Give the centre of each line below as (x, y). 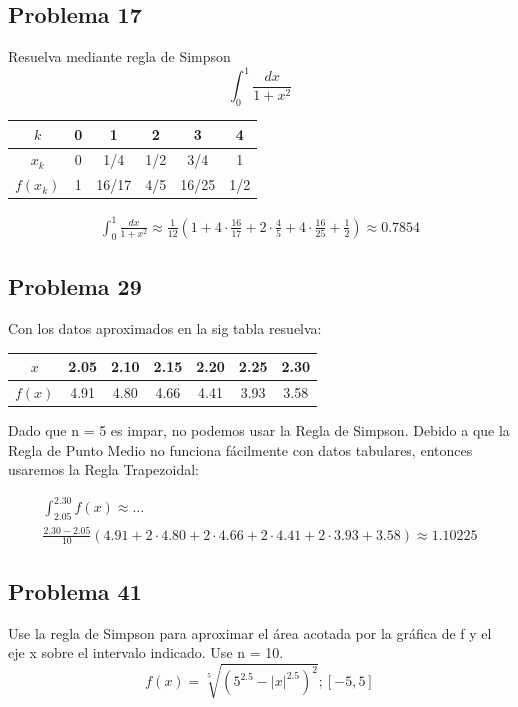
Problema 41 (75, 590)
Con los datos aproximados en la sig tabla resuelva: (165, 327)
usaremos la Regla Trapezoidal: (103, 469)
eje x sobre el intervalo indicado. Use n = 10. (146, 652)
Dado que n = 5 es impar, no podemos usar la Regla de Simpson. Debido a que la (259, 429)
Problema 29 (75, 286)
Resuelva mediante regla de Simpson (119, 56)
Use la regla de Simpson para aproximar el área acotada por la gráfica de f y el (250, 632)
